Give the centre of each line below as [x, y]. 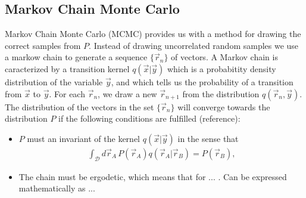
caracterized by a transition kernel [67, 68]
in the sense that [208, 138]
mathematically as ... [57, 188]
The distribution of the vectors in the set [79, 106]
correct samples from [43, 45]
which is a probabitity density [221, 68]
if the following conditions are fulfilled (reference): [149, 118]
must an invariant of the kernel [84, 138]
